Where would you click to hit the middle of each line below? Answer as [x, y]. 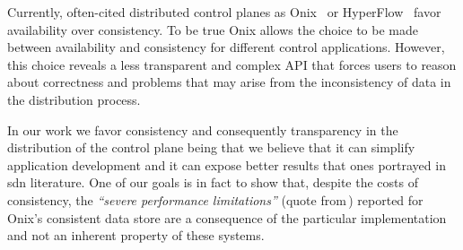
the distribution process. [74, 99]
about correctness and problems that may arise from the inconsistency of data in [229, 82]
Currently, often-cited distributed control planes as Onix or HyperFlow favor [224, 12]
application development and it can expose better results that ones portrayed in [227, 164]
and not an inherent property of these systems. [136, 235]
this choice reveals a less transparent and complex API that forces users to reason [232, 64]
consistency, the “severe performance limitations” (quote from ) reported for [215, 199]
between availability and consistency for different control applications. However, [226, 47]
